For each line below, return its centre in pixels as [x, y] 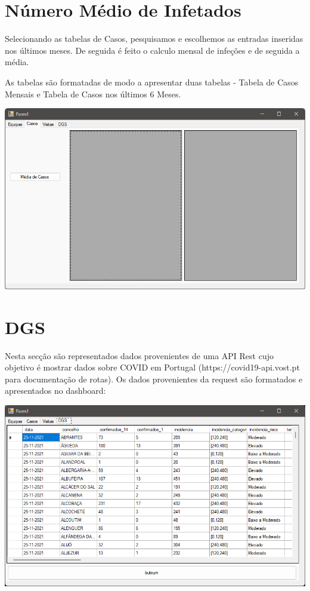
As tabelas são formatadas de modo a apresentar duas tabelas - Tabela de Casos [152, 82]
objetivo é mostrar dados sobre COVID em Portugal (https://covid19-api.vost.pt [152, 367]
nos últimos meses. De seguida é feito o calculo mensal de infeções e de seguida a [152, 50]
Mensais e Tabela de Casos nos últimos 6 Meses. [93, 94]
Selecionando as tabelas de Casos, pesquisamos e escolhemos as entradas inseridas [154, 39]
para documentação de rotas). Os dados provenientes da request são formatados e [154, 379]
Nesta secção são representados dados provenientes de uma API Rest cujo [139, 355]
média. [17, 62]
